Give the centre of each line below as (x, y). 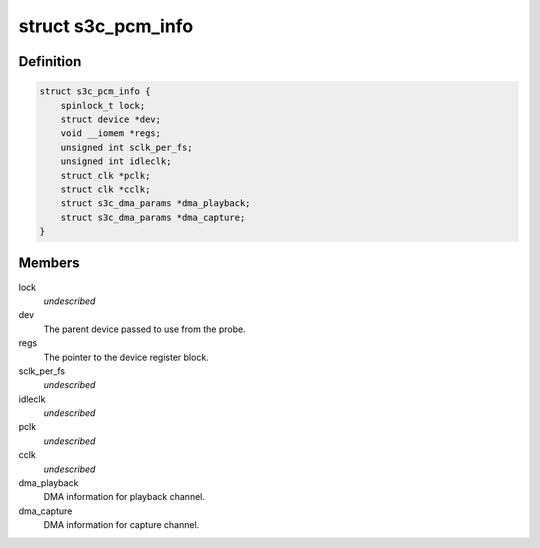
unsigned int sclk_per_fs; (127, 147)
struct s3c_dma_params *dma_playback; (155, 203)
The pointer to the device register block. (126, 357)
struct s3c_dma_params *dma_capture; (153, 217)
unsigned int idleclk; (116, 161)
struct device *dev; (111, 119)
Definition (50, 61)
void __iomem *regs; (111, 133)
